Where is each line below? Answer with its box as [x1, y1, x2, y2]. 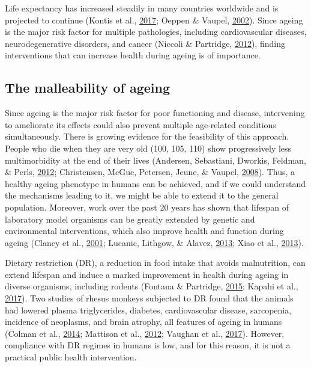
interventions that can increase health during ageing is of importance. [5, 49, 261, 61]
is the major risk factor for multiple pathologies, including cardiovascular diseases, [5, 25, 307, 38]
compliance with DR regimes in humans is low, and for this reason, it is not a [5, 339, 291, 351]
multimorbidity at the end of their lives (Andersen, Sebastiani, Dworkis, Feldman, [5, 153, 306, 166]
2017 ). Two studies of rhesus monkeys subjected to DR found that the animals [5, 292, 294, 304]
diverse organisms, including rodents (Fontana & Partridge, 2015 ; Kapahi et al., [5, 280, 298, 292]
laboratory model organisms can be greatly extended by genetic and [5, 212, 255, 225]
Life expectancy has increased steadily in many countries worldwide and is [5, 2, 279, 14]
